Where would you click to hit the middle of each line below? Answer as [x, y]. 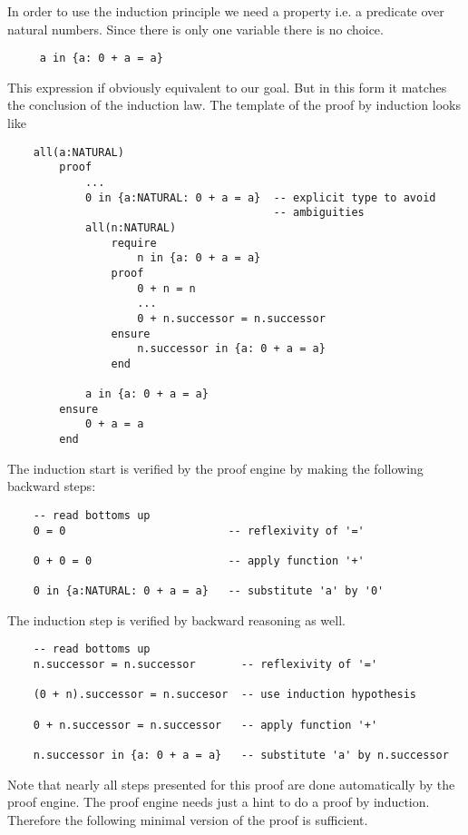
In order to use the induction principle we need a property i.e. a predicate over [226, 11]
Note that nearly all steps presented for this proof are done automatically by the [231, 784]
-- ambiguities [319, 213]
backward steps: [52, 486]
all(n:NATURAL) [131, 227]
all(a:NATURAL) [78, 152]
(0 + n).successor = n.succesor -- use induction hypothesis [225, 695]
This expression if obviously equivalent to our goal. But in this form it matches [227, 87]
